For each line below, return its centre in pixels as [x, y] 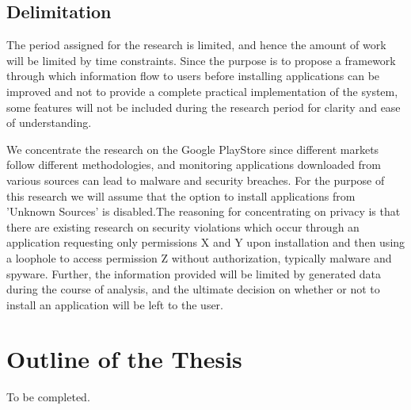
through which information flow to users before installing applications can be [193, 76]
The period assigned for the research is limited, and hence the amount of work [196, 45]
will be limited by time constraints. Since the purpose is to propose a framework [201, 60]
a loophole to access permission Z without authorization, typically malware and [199, 257]
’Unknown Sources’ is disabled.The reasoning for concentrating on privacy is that [204, 211]
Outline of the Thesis [124, 359]
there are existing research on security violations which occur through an [183, 226]
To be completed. [48, 397]
